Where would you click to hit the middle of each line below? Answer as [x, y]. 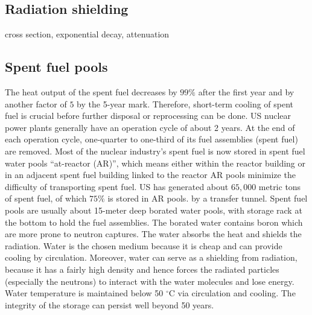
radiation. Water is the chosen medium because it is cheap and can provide [144, 245]
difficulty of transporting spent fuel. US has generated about [117, 186]
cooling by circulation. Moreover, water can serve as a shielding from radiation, [151, 257]
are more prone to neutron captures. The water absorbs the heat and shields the [153, 234]
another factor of [36, 103]
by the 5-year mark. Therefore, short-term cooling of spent [185, 103]
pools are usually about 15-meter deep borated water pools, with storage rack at [154, 210]
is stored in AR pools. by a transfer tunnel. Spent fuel [208, 198]
